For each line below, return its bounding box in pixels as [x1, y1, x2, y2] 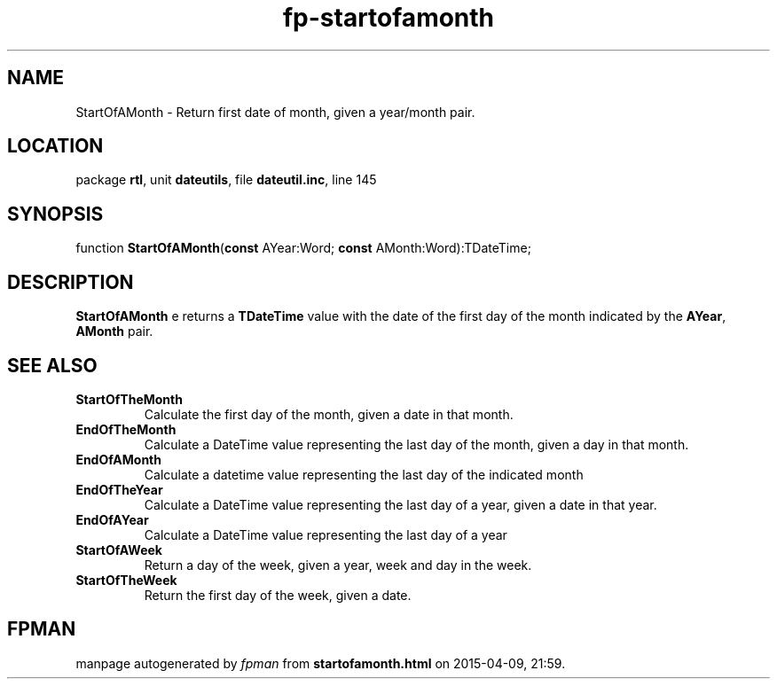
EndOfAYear [75, 511, 149, 527]
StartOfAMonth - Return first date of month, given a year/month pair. [75, 104, 475, 120]
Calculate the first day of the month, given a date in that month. [144, 406, 514, 422]
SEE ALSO [7, 354, 98, 377]
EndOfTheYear [75, 481, 163, 497]
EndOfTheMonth [75, 421, 177, 437]
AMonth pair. [75, 324, 153, 339]
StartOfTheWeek [75, 572, 177, 588]
